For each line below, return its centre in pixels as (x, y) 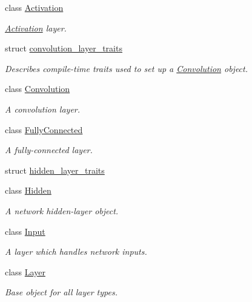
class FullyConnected (44, 129)
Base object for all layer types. (61, 292)
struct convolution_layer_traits (64, 48)
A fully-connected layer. (49, 150)
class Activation (34, 7)
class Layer (25, 271)
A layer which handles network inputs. (76, 251)
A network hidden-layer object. (62, 210)
